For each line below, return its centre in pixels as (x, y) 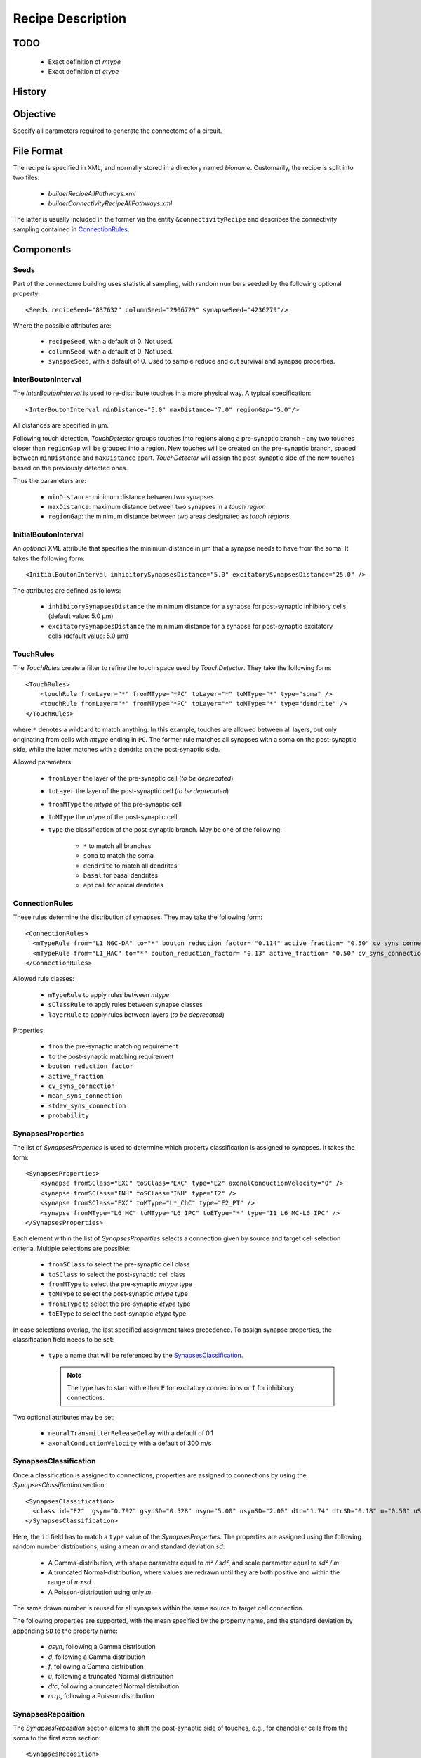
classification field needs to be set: (64, 1339)
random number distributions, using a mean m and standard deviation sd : (119, 1546)
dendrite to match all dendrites (130, 866)
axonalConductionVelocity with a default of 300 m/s (130, 1443)
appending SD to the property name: (66, 1631)
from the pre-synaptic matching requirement (113, 1046)
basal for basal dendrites (120, 875)
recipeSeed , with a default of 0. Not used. (111, 342)
